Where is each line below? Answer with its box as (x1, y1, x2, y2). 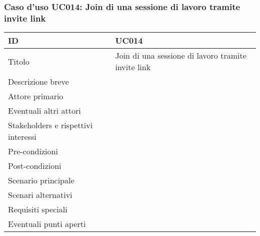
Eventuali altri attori (8, 105, 81, 117)
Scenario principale (8, 174, 74, 186)
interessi (8, 131, 36, 143)
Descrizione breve (8, 76, 69, 88)
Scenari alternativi (8, 189, 72, 201)
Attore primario (8, 90, 63, 102)
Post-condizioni (8, 160, 61, 172)
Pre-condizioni (8, 145, 58, 157)
